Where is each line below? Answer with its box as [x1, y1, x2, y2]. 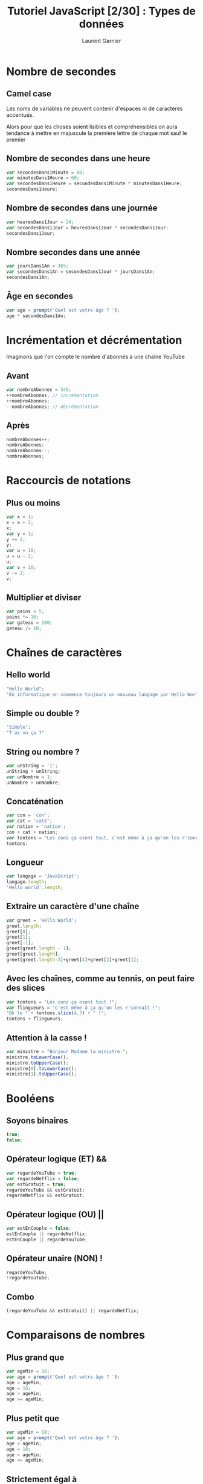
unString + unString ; [6, 768, 61, 774]
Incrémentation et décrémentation [6, 333, 182, 347]
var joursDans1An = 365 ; [6, 263, 69, 269]
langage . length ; [6, 879, 47, 885]
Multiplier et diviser [6, 592, 82, 603]
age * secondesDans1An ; [6, 313, 66, 319]
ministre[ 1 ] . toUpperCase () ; [6, 1071, 77, 1077]
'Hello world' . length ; [6, 885, 63, 891]
